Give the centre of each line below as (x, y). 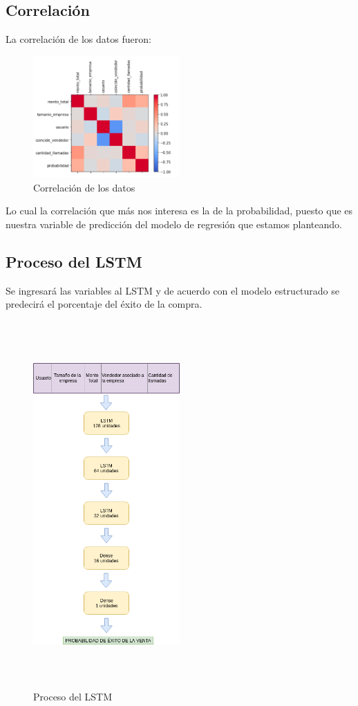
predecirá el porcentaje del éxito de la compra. (104, 304)
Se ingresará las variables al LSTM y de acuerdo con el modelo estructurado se (172, 290)
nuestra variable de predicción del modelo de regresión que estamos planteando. (174, 224)
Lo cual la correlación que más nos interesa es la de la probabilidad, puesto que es (179, 211)
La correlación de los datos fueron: (78, 39)
